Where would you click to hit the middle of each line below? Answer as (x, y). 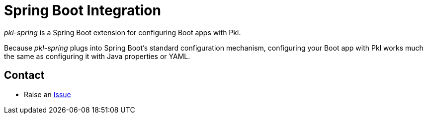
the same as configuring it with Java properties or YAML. (97, 56)
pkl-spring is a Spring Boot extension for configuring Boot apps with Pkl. (123, 32)
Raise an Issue (47, 94)
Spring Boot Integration (83, 10)
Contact (24, 75)
